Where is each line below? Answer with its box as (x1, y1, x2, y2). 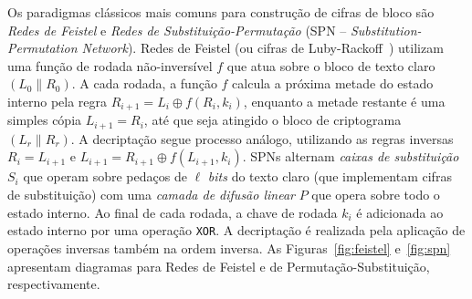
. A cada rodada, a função (71, 74, 217, 93)
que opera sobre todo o (311, 185, 440, 204)
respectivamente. (7, 274, 100, 294)
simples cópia (7, 110, 82, 129)
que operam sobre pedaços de (23, 167, 187, 186)
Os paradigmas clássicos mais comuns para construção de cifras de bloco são (7, 3, 435, 21)
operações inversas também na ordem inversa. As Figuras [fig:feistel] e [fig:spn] (7, 238, 451, 257)
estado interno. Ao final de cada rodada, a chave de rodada (7, 202, 338, 222)
